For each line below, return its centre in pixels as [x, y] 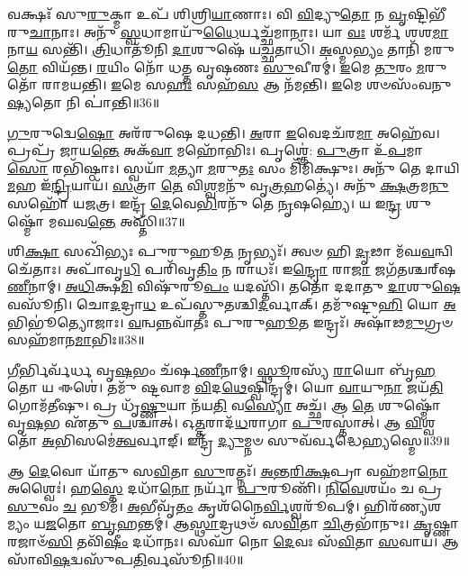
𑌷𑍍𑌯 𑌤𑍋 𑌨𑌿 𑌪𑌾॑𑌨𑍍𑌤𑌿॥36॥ [84, 101]
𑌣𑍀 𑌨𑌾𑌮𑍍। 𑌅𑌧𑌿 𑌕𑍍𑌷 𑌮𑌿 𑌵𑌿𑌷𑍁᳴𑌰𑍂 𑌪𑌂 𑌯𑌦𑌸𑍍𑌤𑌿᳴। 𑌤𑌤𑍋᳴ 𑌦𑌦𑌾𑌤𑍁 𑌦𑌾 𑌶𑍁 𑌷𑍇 [234, 286]
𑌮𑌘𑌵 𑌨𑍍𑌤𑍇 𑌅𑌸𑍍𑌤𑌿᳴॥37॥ [117, 220]
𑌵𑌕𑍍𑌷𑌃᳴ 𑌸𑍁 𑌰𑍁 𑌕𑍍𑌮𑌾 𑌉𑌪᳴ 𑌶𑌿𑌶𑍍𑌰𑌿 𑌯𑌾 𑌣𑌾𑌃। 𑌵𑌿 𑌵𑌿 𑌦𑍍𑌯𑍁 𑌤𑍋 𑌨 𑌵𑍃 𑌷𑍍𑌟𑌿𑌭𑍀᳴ [226, 14]
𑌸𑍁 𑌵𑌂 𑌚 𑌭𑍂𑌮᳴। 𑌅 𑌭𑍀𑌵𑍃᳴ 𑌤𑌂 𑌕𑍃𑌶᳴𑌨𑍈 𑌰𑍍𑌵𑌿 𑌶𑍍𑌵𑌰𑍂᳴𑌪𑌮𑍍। [184, 505]
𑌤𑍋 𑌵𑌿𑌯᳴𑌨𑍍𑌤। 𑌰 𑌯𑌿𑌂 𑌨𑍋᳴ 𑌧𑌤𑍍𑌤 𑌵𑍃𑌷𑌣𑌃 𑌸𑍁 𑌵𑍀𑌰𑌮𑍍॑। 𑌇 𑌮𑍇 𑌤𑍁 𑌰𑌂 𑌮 [216, 66]
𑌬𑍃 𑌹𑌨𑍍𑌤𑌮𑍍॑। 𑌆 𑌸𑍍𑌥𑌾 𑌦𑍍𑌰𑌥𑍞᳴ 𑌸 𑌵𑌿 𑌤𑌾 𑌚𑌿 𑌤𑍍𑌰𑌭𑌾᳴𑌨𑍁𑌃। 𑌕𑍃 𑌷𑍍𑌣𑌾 [275, 523]
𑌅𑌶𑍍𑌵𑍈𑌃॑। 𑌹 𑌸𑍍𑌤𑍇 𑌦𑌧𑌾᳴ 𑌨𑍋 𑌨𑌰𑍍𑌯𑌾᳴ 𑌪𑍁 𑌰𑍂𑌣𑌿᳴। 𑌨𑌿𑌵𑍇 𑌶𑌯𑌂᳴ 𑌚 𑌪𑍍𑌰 [225, 488]
